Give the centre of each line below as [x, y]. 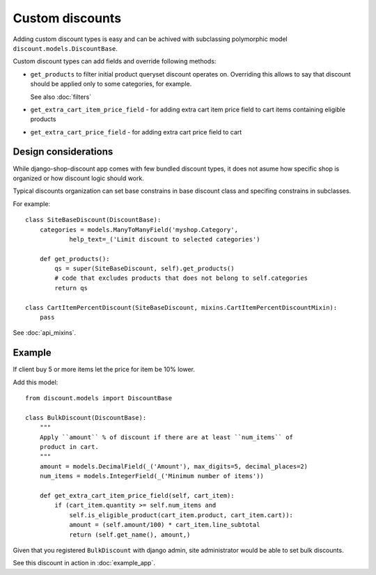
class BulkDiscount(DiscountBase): [86, 417]
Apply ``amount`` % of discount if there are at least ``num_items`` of [166, 437]
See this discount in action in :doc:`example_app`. [84, 563]
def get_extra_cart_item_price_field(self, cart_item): [137, 496]
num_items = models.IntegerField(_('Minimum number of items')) [151, 476]
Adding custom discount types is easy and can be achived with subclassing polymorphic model [150, 39]
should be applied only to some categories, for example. [111, 84]
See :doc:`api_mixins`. [45, 333]
